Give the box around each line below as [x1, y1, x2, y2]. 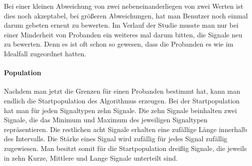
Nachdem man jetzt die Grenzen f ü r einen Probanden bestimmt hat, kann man [4, 86, 240, 96]
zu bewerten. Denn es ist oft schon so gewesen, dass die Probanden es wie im [4, 39, 233, 49]
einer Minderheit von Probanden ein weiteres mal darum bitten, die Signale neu [4, 29, 242, 39]
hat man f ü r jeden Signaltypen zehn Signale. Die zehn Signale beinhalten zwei [4, 105, 237, 115]
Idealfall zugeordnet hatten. [4, 48, 86, 58]
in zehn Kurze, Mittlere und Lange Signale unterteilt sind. [4, 152, 178, 163]
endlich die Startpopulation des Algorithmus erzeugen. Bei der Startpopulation [4, 95, 240, 105]
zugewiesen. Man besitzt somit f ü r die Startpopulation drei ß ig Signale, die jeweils [4, 143, 247, 153]
